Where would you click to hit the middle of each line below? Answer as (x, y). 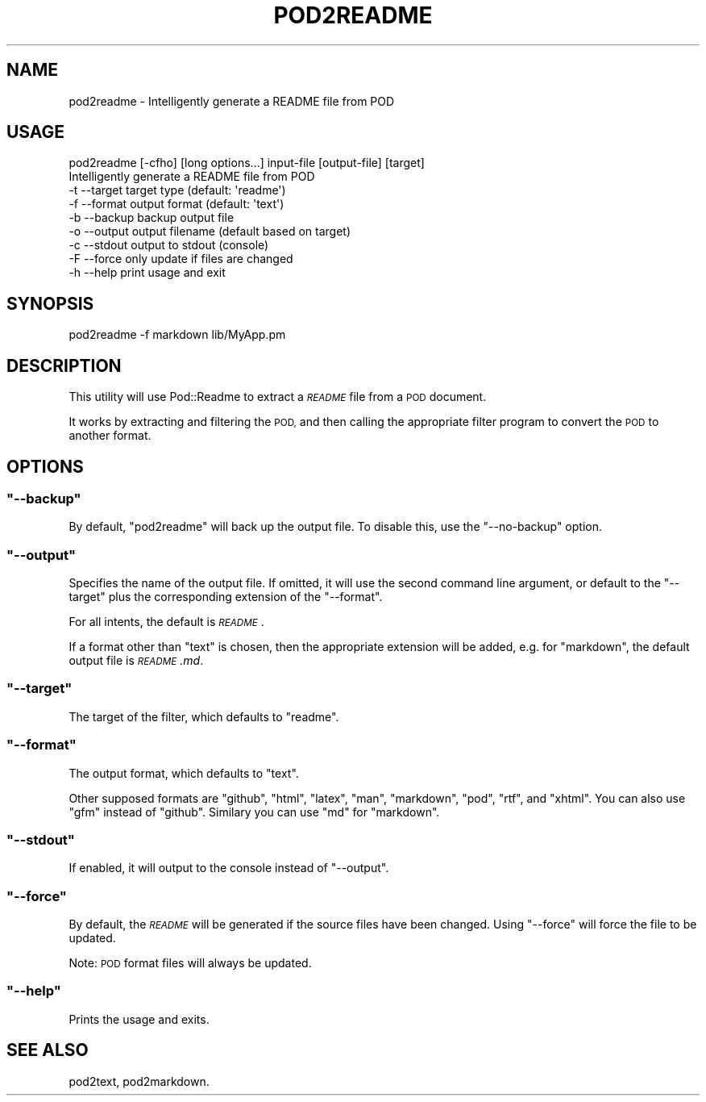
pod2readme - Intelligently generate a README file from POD (232, 101)
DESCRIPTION (64, 365)
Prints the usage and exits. (139, 1019)
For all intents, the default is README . (166, 622)
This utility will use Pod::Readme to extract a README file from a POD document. (278, 397)
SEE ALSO (48, 1050)
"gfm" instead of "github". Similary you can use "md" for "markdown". (254, 812)
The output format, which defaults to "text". (184, 773)
